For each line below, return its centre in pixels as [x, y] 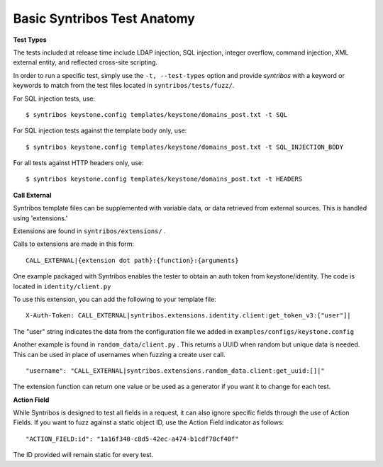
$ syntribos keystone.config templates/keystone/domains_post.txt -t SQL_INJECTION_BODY [185, 147]
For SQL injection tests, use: [54, 99]
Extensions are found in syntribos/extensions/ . [89, 231]
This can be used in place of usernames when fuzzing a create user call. [120, 354]
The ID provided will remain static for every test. [83, 455]
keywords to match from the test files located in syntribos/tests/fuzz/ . [124, 86]
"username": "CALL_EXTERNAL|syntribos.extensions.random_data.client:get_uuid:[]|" [176, 371]
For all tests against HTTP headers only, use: [78, 163]
